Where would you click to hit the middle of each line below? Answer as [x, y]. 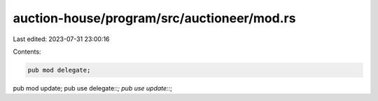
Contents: [27, 52]
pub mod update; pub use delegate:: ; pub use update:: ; [93, 88]
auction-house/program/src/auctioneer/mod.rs [154, 18]
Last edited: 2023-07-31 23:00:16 [61, 39]
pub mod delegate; [59, 70]
